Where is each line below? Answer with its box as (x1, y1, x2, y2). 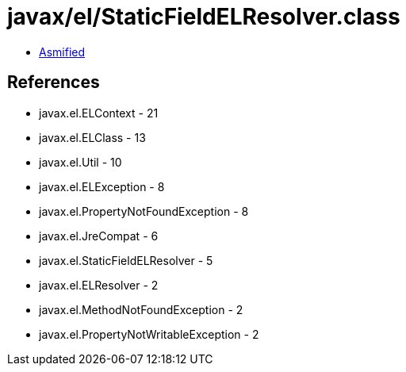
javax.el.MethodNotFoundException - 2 (39, 302, 243, 316)
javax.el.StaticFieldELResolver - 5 (39, 253, 213, 267)
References (7, 72, 100, 93)
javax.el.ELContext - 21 (39, 105, 159, 120)
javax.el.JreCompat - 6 (39, 228, 159, 243)
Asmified (39, 44, 86, 59)
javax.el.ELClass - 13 (39, 130, 146, 144)
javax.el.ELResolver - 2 (39, 278, 159, 292)
